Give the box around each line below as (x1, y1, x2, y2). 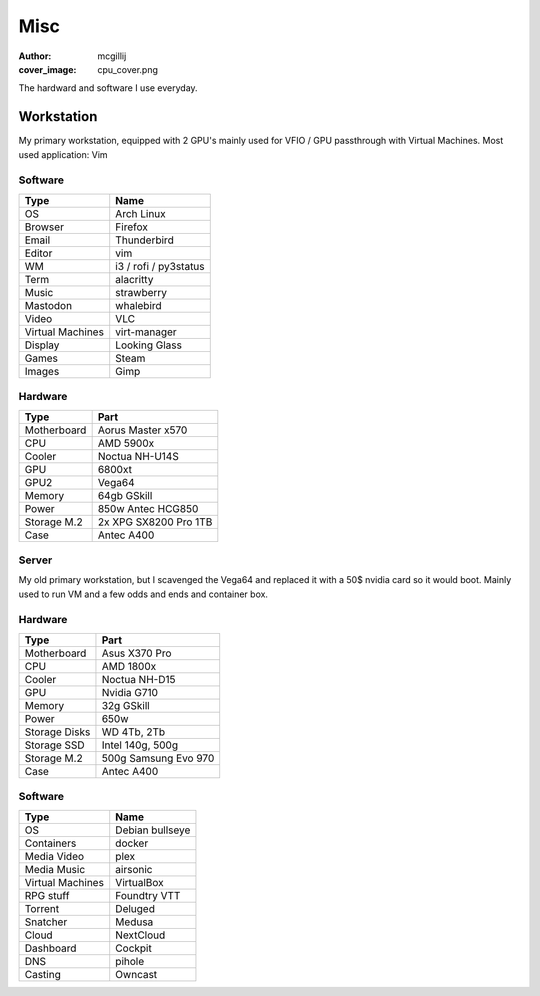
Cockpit (115, 941, 152, 955)
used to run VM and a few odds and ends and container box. (18, 588, 269, 600)
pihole (115, 954, 145, 968)
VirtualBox (115, 875, 164, 889)
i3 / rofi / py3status (115, 259, 205, 273)
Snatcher (24, 915, 68, 929)
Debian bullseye (115, 823, 191, 837)
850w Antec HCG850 (97, 501, 199, 515)
